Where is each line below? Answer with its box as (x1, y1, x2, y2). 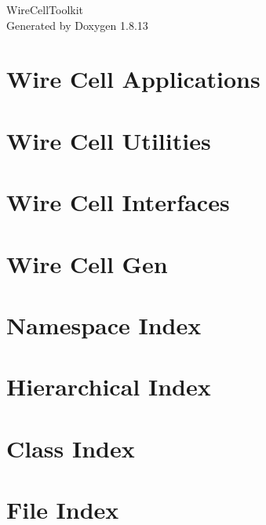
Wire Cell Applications (6, 63, 261, 95)
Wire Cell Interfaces (6, 186, 230, 218)
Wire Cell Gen (6, 247, 168, 279)
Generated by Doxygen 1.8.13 (6, 16, 148, 33)
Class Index (6, 432, 135, 464)
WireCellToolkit (6, 2, 84, 17)
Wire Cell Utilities (6, 124, 211, 156)
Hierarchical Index (6, 370, 211, 403)
